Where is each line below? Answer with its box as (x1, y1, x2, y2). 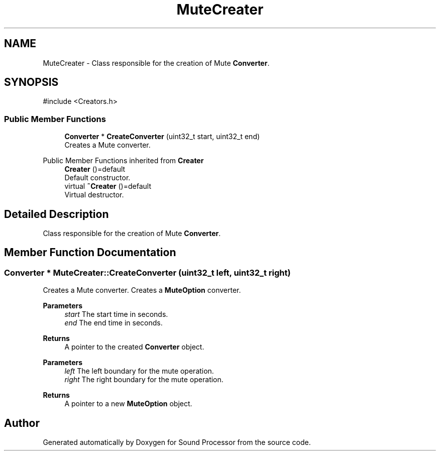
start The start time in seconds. (64, 310, 168, 319)
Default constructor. (64, 173, 131, 182)
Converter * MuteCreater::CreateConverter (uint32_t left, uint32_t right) (4, 267, 291, 278)
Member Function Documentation (4, 246, 176, 259)
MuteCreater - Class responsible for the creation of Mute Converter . (43, 58, 270, 67)
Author (4, 416, 40, 429)
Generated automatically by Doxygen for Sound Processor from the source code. (43, 438, 311, 447)
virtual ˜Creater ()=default (64, 182, 152, 191)
